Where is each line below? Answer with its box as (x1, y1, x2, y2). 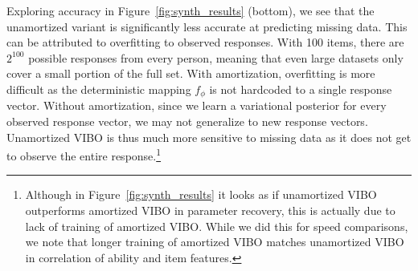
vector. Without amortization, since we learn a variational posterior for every (6, 97, 387, 114)
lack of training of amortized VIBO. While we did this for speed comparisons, (25, 217, 408, 234)
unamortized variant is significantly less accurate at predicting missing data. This (6, 18, 408, 34)
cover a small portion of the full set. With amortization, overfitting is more (6, 65, 375, 82)
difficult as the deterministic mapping (6, 80, 191, 97)
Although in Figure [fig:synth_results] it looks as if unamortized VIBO (25, 186, 377, 203)
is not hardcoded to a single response (209, 80, 392, 97)
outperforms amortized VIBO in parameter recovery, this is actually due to (25, 202, 395, 219)
